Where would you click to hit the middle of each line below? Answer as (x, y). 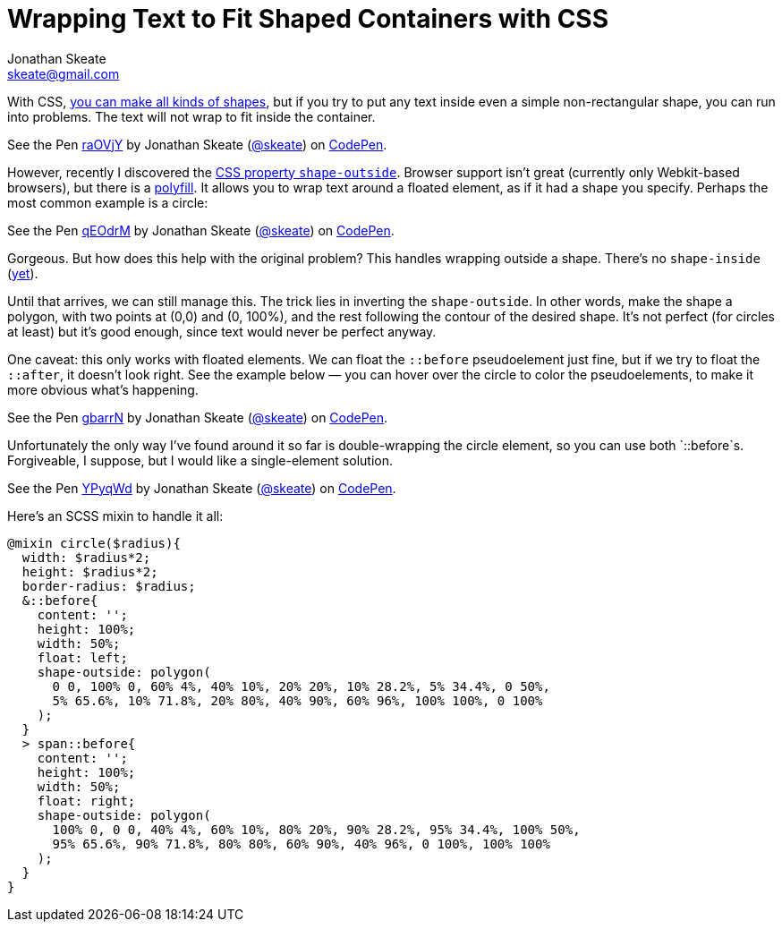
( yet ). (23, 273)
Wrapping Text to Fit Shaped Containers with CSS (308, 19)
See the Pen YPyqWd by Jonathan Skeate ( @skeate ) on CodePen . (202, 488)
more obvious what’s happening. (103, 389)
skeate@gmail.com (64, 73)
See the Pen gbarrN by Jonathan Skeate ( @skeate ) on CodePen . (198, 417)
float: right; (86, 801)
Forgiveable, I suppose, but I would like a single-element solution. (200, 460)
